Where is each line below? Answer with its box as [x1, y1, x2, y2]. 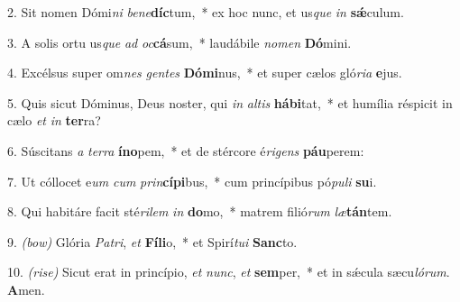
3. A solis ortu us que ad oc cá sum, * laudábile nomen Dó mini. [7, 32, 352, 51]
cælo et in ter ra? [7, 111, 101, 130]
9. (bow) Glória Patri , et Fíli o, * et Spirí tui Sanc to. [7, 232, 298, 251]
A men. [7, 279, 45, 298]
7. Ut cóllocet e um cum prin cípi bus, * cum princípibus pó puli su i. [7, 171, 377, 190]
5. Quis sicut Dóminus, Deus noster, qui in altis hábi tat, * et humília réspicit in [7, 93, 453, 112]
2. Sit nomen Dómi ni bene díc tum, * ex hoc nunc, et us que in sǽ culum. [7, 3, 404, 21]
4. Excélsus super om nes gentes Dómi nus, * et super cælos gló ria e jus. [7, 63, 402, 82]
